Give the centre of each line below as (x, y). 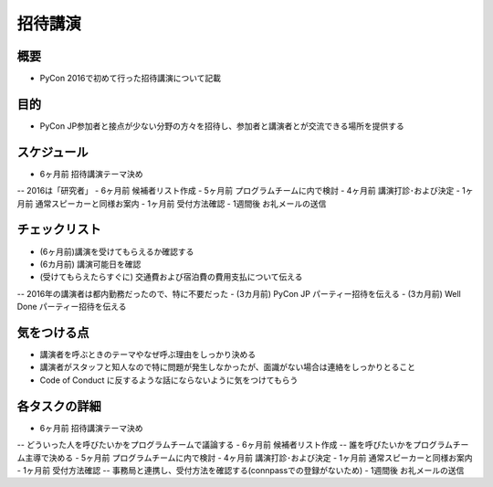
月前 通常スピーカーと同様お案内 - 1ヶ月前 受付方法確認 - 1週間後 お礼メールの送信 (172, 203)
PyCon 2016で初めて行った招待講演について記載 (130, 79)
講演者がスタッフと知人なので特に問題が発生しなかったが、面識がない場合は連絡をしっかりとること (227, 367)
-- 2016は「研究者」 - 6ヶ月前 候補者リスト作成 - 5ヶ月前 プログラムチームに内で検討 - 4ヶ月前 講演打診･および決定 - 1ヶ (245, 191)
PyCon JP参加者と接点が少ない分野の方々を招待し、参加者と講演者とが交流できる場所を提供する (222, 126)
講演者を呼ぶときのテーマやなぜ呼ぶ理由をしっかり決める (147, 355)
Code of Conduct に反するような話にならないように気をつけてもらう (169, 380)
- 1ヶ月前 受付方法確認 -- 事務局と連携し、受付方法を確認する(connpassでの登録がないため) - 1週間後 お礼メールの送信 (241, 470)
